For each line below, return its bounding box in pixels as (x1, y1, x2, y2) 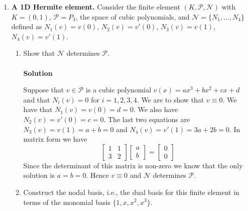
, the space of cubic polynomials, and (75, 11, 190, 22)
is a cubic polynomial (86, 84, 152, 95)
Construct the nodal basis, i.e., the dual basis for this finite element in (23, 186, 239, 197)
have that (23, 104, 53, 115)
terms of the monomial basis (23, 196, 110, 207)
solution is (23, 170, 55, 180)
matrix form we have (23, 134, 87, 144)
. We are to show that (137, 94, 204, 104)
